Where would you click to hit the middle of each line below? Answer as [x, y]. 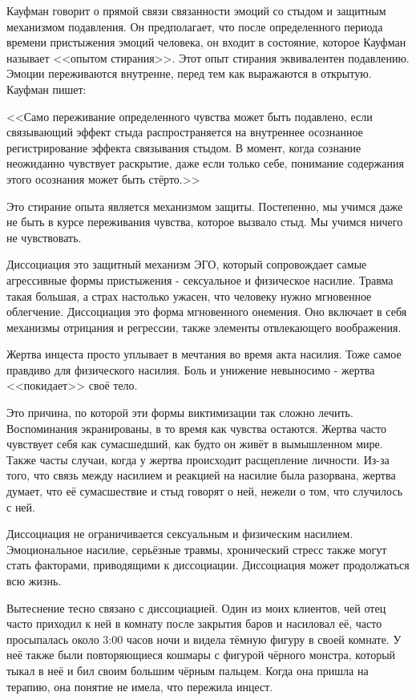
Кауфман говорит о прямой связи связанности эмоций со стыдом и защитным [196, 10]
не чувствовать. [44, 237]
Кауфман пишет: [46, 89]
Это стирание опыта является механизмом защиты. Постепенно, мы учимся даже [205, 206]
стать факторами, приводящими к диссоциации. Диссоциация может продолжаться [208, 565]
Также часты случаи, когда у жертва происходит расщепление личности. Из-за [198, 459]
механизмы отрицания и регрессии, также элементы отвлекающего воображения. [204, 327]
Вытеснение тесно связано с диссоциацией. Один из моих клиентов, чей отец [196, 607]
